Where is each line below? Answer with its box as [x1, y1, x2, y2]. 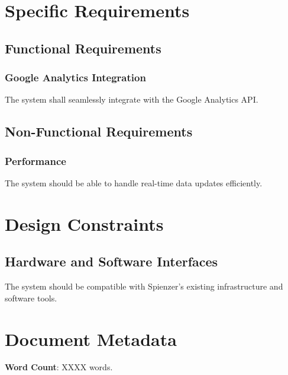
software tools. [5, 291, 57, 304]
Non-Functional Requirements [5, 122, 193, 141]
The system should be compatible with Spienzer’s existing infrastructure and [5, 280, 283, 293]
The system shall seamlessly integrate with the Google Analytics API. [5, 93, 258, 106]
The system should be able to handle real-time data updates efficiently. [5, 176, 263, 189]
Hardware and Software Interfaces [5, 252, 218, 271]
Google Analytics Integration [5, 70, 146, 85]
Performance [5, 153, 66, 168]
